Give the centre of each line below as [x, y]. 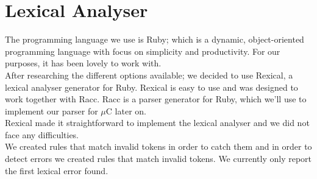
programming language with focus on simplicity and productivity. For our [143, 51]
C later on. [126, 111]
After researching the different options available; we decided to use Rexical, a [149, 75]
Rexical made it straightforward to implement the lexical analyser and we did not [157, 123]
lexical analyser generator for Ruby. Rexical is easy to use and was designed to [151, 87]
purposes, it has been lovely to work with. [83, 63]
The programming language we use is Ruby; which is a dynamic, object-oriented [155, 39]
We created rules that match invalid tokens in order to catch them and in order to [158, 146]
